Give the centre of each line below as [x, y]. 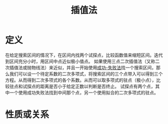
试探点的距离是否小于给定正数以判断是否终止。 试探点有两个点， [89, 86]
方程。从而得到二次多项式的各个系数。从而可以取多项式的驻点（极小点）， [81, 80]
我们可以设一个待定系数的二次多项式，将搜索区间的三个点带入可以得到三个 [86, 73]
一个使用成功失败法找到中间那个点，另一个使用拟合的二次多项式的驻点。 [84, 92]
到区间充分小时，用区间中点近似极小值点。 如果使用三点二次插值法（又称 [80, 61]
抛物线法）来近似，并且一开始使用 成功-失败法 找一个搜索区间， [91, 67]
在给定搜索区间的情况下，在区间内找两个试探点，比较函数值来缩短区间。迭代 [84, 55]
